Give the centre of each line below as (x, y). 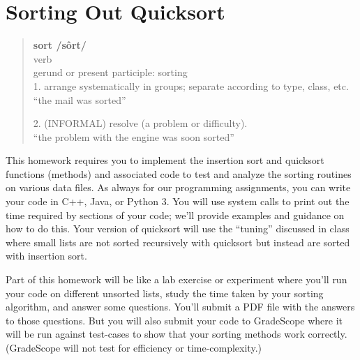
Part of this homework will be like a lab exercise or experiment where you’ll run (177, 279)
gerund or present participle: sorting (110, 72)
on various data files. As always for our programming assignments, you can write (178, 187)
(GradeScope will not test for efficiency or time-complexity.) (134, 347)
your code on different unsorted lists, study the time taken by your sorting (165, 293)
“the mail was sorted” (80, 99)
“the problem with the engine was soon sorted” (134, 136)
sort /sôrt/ (60, 45)
